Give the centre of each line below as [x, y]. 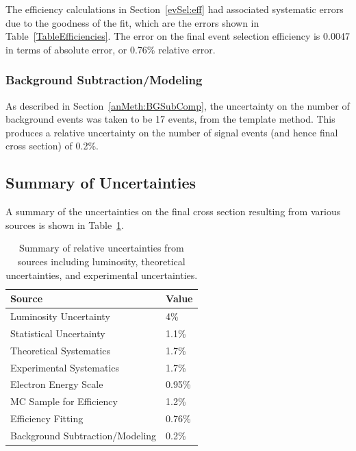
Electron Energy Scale [57, 384]
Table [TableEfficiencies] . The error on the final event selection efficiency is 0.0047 [178, 36]
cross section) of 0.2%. [52, 146]
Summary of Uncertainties [101, 183]
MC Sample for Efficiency [64, 401]
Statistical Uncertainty [58, 333]
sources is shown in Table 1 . [65, 224]
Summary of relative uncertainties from [101, 248]
